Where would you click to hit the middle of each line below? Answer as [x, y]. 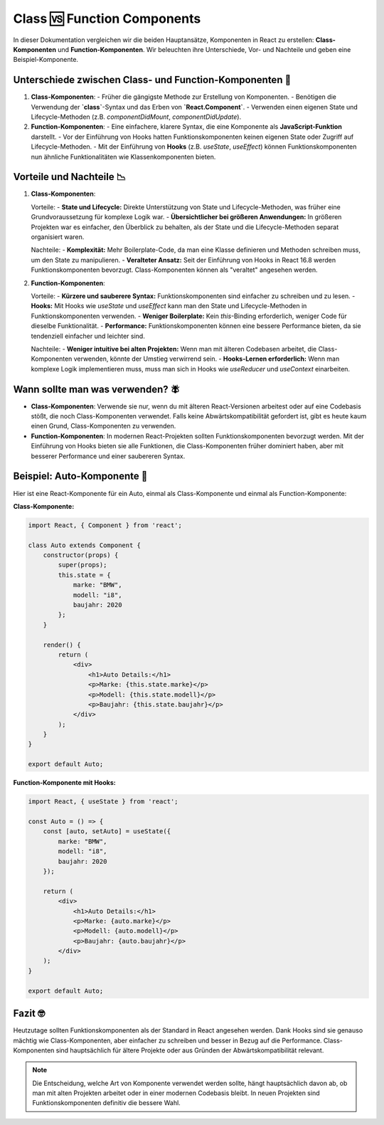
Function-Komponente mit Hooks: [65, 783]
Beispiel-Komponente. [46, 60]
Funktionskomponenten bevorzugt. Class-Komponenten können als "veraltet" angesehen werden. [174, 270]
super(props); [82, 565]
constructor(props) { [81, 555]
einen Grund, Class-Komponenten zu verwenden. [103, 426]
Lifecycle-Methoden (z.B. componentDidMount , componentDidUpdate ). [136, 117]
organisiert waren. [58, 237]
